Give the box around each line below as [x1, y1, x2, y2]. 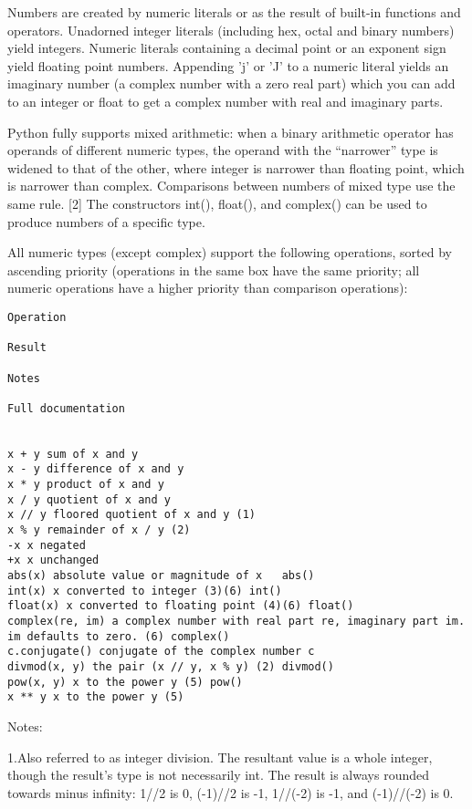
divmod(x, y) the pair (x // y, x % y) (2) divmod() [7, 660, 334, 673]
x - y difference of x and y [7, 462, 184, 476]
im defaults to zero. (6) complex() [7, 629, 230, 643]
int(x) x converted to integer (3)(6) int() [7, 584, 282, 597]
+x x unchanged [7, 554, 100, 567]
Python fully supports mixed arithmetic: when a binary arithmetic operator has [7, 122, 454, 141]
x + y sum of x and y [7, 447, 139, 461]
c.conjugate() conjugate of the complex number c [7, 645, 315, 659]
